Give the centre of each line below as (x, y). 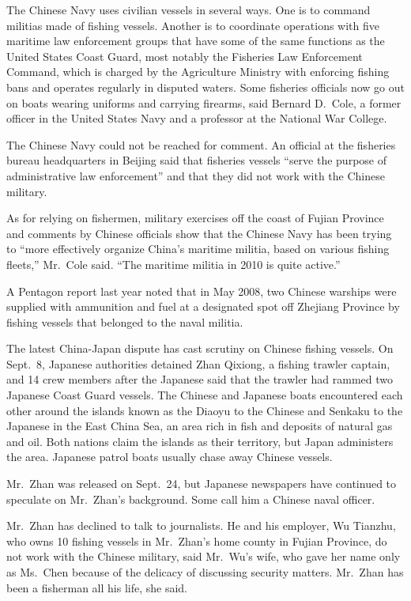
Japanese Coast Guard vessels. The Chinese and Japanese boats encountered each (205, 395)
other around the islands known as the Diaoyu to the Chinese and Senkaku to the (205, 410)
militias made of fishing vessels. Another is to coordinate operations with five (193, 25)
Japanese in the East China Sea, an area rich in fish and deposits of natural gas (200, 426)
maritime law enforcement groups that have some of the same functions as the (196, 41)
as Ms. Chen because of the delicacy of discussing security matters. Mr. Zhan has (205, 572)
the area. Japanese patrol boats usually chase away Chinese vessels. (170, 457)
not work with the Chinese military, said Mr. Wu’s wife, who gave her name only (204, 556)
